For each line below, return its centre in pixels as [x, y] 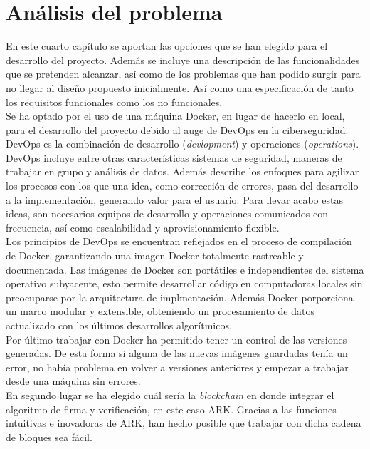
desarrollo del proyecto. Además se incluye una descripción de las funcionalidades [183, 60]
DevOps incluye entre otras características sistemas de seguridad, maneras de [174, 157]
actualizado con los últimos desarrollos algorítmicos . [119, 325]
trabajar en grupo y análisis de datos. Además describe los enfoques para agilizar [183, 171]
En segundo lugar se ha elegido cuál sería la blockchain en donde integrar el [170, 394]
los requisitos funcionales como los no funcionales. [114, 102]
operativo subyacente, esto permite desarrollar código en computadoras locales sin [184, 283]
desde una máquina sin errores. [73, 381]
